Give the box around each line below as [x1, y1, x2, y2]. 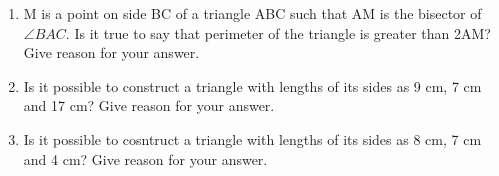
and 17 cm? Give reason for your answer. [23, 95, 275, 116]
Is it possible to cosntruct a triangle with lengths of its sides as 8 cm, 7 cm [23, 128, 482, 149]
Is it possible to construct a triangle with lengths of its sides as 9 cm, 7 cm [23, 75, 482, 96]
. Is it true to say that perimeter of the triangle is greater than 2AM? [65, 22, 491, 43]
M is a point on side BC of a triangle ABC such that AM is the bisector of [23, 3, 482, 23]
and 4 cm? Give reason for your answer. [23, 148, 268, 169]
